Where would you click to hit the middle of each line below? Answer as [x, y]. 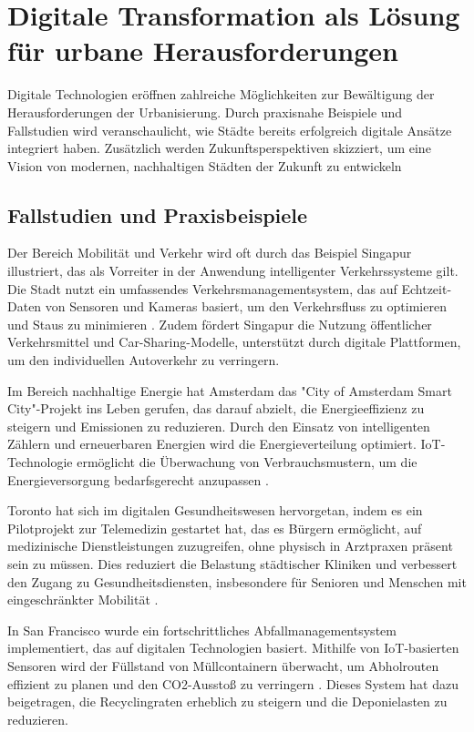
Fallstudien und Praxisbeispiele [158, 214]
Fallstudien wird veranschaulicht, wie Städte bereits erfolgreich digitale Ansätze [230, 130]
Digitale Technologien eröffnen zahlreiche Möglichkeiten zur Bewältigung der [221, 94]
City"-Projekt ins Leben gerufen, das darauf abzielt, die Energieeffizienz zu [216, 408]
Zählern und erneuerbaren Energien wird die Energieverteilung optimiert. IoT [224, 444]
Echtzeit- [427, 288]
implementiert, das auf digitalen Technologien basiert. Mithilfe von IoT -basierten [233, 648]
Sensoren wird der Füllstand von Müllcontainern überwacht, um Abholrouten [223, 665]
